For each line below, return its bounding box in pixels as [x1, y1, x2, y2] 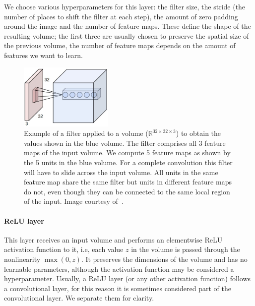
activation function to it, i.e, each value [4, 244, 124, 254]
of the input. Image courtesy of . [24, 196, 124, 206]
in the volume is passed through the [131, 244, 240, 254]
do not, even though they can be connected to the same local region [24, 186, 230, 196]
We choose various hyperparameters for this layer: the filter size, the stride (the [4, 1, 246, 11]
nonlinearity [4, 254, 41, 264]
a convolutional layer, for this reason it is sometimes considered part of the [4, 283, 231, 293]
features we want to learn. [4, 50, 83, 60]
